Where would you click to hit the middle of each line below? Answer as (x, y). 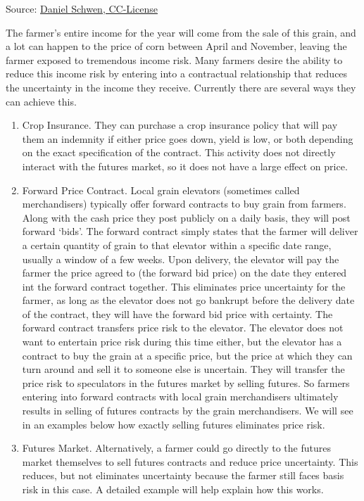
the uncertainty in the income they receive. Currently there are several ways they (181, 87)
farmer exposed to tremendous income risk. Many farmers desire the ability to (174, 59)
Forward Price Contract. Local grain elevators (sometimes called (161, 190)
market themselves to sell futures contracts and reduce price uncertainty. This (190, 461)
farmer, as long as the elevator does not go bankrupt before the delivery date (188, 300)
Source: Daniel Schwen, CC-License (82, 8)
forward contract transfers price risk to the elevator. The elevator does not (183, 328)
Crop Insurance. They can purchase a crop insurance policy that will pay (180, 125)
